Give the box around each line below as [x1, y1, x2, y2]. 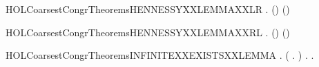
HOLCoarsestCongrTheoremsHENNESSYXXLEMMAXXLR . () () [6, 2, 290, 16]
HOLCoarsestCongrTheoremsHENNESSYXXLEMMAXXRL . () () [6, 25, 290, 39]
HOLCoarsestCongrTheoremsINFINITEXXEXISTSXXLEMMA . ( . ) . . [6, 48, 314, 62]
